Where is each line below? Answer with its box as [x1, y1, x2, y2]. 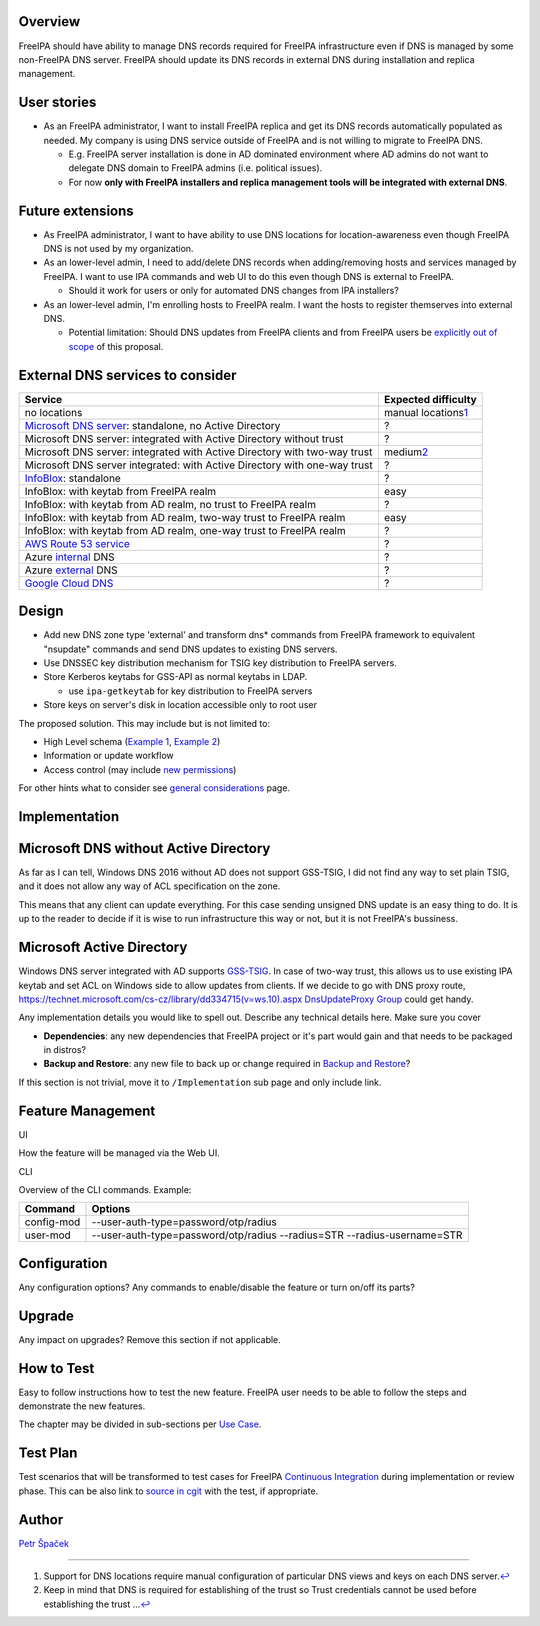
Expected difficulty [383, 392, 477, 406]
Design [18, 603, 64, 620]
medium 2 [383, 445, 429, 459]
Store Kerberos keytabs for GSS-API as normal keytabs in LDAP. [43, 671, 308, 683]
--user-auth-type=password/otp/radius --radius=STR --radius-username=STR [91, 1228, 463, 1242]
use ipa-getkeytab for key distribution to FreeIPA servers [68, 685, 313, 697]
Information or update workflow [43, 750, 174, 762]
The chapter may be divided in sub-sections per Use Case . [18, 1418, 262, 1430]
